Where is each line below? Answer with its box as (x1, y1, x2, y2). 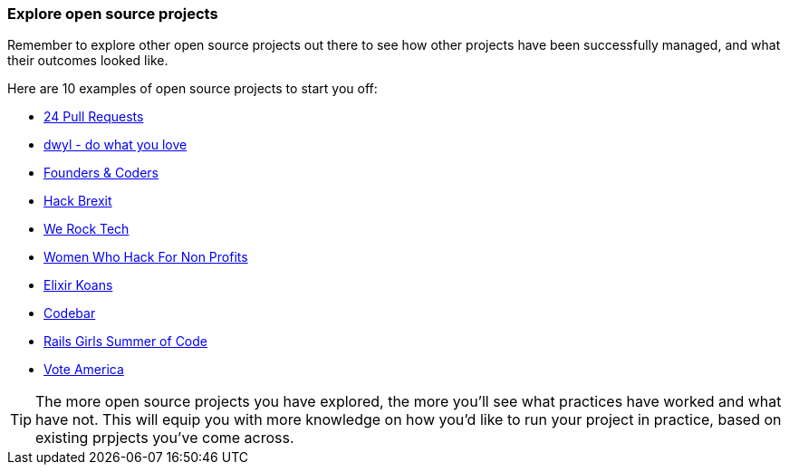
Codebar (43, 305, 96, 322)
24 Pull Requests (43, 109, 144, 125)
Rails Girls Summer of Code (43, 333, 207, 350)
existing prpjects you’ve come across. (35, 429, 294, 448)
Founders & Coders (43, 165, 159, 181)
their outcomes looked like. (7, 53, 168, 69)
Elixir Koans (43, 277, 113, 294)
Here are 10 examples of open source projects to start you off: (7, 81, 378, 97)
